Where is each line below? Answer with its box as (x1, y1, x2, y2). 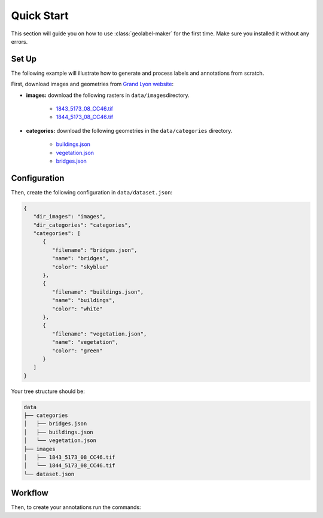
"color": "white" (51, 305, 103, 312)
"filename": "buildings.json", (51, 288, 144, 295)
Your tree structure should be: (11, 388, 85, 395)
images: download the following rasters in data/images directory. (26, 92, 190, 99)
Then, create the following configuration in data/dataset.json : (11, 188, 173, 196)
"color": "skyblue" (51, 263, 109, 270)
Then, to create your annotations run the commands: (11, 504, 141, 511)
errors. (11, 38, 28, 45)
